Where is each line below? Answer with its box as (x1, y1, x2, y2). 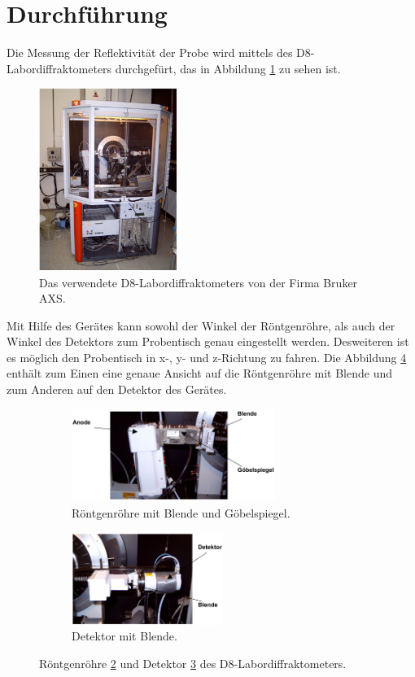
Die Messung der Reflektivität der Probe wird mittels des (7, 44, 293, 61)
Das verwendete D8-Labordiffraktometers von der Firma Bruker (39, 273, 358, 290)
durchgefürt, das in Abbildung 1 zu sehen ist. (115, 59, 341, 76)
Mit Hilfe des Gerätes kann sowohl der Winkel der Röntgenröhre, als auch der (7, 317, 395, 334)
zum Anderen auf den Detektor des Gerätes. (7, 381, 227, 398)
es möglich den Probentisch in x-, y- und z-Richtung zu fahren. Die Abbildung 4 (7, 348, 407, 365)
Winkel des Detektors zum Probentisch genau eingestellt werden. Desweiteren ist (7, 333, 409, 350)
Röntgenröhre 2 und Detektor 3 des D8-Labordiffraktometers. (39, 654, 347, 671)
